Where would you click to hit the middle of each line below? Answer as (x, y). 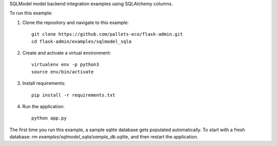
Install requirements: (44, 83)
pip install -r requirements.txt (73, 95)
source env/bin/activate (63, 72)
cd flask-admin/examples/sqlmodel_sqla (82, 41)
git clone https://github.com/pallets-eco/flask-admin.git (107, 34)
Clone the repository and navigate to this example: (76, 22)
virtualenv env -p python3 (65, 65)
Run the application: (43, 106)
